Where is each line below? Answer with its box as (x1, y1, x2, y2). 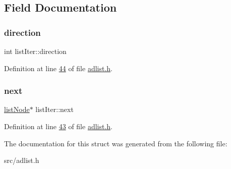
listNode (4, 104, 30, 115)
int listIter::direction (4, 46, 67, 56)
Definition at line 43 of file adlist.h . (4, 121, 113, 131)
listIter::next (35, 104, 74, 115)
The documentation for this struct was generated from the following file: (4, 138, 227, 148)
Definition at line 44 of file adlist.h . (4, 63, 113, 73)
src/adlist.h (4, 155, 39, 165)
